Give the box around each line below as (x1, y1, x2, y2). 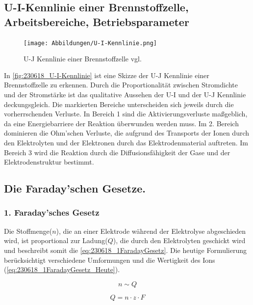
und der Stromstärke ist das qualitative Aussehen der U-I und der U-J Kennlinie (4, 89, 246, 100)
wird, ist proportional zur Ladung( (4, 235, 108, 246)
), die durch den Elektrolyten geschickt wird (113, 235, 246, 246)
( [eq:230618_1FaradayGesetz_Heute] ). (4, 264, 120, 275)
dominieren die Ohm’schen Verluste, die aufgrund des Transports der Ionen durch (4, 128, 250, 138)
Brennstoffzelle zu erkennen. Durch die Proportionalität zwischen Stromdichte (4, 80, 238, 90)
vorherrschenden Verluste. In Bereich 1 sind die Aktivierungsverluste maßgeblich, (4, 109, 248, 119)
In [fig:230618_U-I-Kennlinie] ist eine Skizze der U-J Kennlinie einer (4, 70, 209, 80)
